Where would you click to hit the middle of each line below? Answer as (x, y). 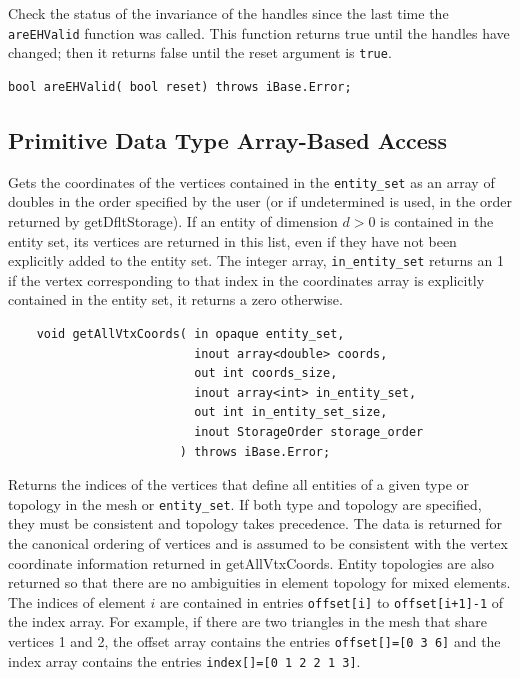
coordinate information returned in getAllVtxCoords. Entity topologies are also (251, 562)
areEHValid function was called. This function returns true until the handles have (259, 32)
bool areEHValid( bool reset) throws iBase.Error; (180, 86)
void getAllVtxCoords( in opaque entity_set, (190, 333)
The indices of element (77, 601)
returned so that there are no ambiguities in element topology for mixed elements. (259, 582)
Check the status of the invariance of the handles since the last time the (228, 13)
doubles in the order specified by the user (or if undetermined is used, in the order (260, 201)
